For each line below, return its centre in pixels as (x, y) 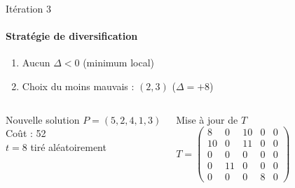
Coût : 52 (26, 133)
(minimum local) (119, 63)
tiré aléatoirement (68, 146)
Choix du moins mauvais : (78, 86)
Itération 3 (28, 8)
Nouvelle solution (43, 119)
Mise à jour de (207, 119)
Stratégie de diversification (72, 36)
